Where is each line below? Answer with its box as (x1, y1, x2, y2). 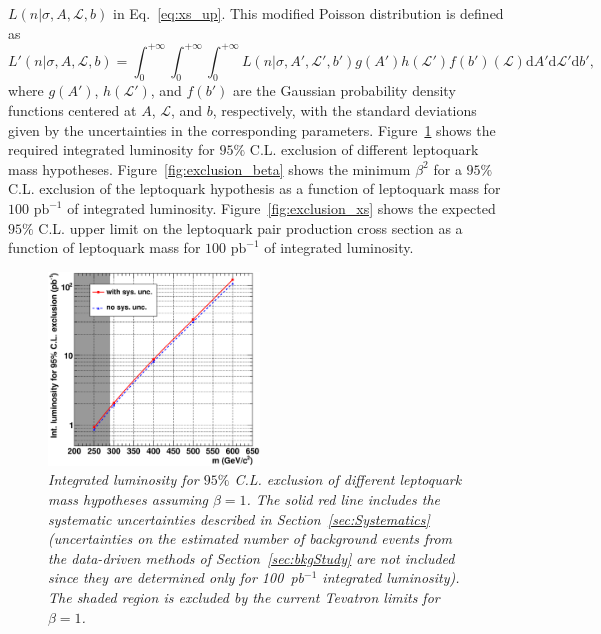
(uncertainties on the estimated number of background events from (48, 528, 452, 549)
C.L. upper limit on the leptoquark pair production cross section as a (38, 217, 463, 238)
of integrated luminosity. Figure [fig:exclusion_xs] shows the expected (67, 198, 496, 219)
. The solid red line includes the (246, 489, 440, 509)
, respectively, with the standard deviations (212, 100, 477, 121)
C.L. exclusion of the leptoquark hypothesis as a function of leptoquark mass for (8, 178, 501, 199)
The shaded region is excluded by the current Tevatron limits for (48, 586, 440, 607)
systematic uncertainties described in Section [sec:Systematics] (48, 508, 430, 529)
